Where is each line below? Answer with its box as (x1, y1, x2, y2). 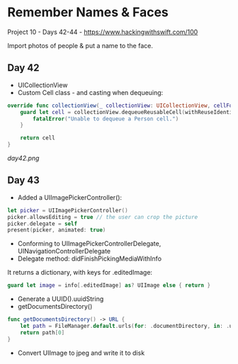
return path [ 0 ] (20, 329, 65, 336)
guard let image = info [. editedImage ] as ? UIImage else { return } (7, 282, 211, 289)
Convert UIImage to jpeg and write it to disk (17, 348, 145, 357)
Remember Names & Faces (7, 4, 169, 21)
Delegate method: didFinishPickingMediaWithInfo (17, 254, 161, 263)
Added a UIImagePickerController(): (17, 193, 123, 202)
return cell (20, 135, 55, 142)
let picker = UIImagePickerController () (7, 207, 129, 214)
